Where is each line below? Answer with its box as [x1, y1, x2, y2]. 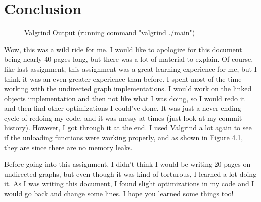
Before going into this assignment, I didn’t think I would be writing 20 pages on [4, 159, 251, 169]
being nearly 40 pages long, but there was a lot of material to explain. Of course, [4, 54, 253, 64]
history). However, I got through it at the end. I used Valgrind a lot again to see [4, 122, 252, 133]
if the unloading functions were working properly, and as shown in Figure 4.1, [4, 132, 243, 143]
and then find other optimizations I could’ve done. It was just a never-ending [4, 103, 241, 113]
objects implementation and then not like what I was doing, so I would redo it [4, 93, 245, 103]
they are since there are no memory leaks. [4, 142, 133, 152]
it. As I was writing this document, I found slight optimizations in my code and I [4, 178, 254, 189]
